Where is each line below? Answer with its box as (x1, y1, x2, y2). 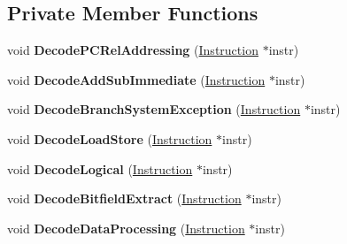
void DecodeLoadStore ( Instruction (7, 129, 212, 148)
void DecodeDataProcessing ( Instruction (7, 218, 245, 237)
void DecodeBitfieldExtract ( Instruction (7, 189, 242, 208)
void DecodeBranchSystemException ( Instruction (7, 100, 301, 118)
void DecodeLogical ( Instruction (7, 159, 193, 178)
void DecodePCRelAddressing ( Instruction (7, 41, 258, 59)
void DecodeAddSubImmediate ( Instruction (7, 70, 266, 88)
